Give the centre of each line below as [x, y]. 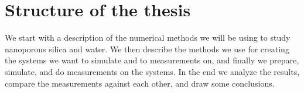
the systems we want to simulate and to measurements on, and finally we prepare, [152, 60]
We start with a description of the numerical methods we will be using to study [148, 37]
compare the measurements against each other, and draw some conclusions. [140, 83]
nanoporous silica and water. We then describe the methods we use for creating [147, 49]
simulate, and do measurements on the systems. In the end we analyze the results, [152, 71]
